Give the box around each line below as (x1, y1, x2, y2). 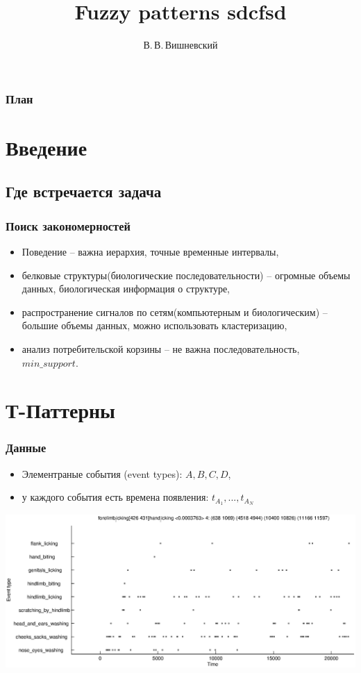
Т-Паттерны (6, 396, 115, 424)
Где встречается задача (6, 181, 162, 202)
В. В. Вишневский (143, 38, 218, 52)
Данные (6, 439, 47, 456)
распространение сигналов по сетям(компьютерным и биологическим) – (22, 304, 328, 319)
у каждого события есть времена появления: (22, 490, 209, 504)
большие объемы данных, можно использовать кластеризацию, (22, 318, 287, 333)
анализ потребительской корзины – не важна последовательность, (22, 341, 300, 356)
